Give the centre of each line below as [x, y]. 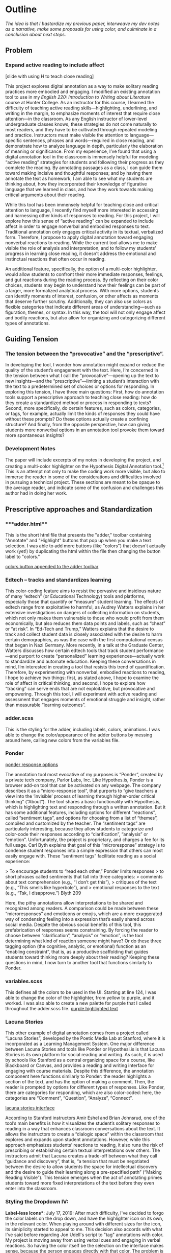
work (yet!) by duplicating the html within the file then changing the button [83, 551]
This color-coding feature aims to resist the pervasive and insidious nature [83, 591]
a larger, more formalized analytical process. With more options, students [82, 290]
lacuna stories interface [30, 1108]
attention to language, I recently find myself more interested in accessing [82, 210]
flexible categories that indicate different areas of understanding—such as [83, 307]
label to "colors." [23, 556]
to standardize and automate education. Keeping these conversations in [81, 662]
